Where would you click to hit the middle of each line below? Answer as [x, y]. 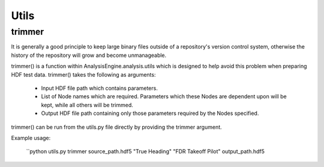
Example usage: [31, 138]
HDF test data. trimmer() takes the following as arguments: [83, 74]
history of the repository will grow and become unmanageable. [89, 55]
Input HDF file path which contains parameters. [100, 88]
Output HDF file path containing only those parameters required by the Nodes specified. [150, 113]
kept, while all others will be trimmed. [87, 105]
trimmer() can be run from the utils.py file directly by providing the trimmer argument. [116, 127]
